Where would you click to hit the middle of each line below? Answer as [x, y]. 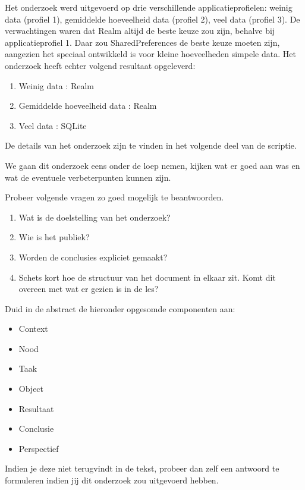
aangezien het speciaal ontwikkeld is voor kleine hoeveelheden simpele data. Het [150, 54]
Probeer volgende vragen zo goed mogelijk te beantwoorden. [114, 197]
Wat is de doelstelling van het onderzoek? [95, 217]
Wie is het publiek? [54, 237]
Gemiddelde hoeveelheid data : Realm [88, 106]
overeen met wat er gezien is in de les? [89, 289]
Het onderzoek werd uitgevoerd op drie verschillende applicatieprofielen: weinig [149, 7]
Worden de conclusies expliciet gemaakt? [93, 257]
